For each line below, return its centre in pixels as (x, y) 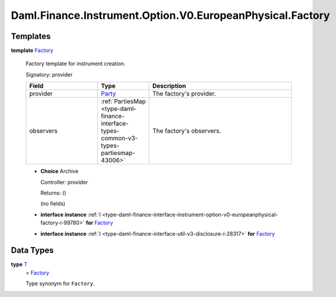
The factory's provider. (184, 94)
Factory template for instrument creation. (76, 64)
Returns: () (53, 193)
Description (169, 86)
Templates (31, 36)
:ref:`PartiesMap (123, 101)
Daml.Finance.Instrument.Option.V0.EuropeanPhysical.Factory (170, 15)
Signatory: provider (49, 74)
